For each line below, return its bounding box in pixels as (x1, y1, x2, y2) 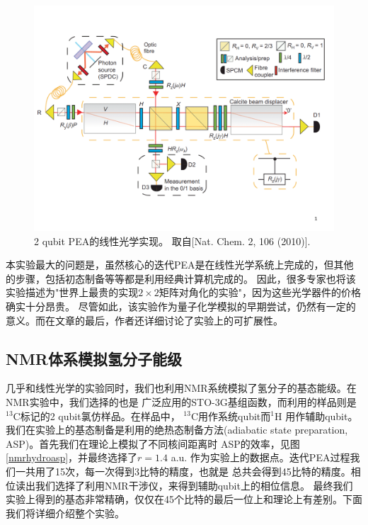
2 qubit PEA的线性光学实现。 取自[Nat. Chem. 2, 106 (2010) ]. (34, 233, 311, 248)
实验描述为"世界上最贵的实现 (6, 285, 139, 300)
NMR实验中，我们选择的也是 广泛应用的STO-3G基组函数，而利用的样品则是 (6, 394, 357, 409)
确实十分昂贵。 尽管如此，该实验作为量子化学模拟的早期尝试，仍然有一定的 (6, 298, 356, 313)
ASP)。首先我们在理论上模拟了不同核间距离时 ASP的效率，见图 (6, 436, 300, 451)
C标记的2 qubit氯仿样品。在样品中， (13, 408, 180, 423)
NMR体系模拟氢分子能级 (6, 347, 182, 369)
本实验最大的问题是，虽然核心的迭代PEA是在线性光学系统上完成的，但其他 (6, 257, 354, 272)
